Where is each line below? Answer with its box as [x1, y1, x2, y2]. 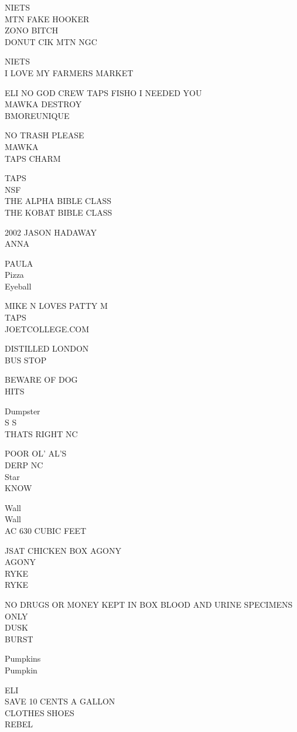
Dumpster [5, 404, 40, 417]
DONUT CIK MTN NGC [5, 35, 97, 47]
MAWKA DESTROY [5, 98, 82, 110]
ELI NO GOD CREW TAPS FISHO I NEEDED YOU [5, 86, 202, 98]
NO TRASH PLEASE [5, 129, 84, 141]
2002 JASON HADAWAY [5, 226, 97, 238]
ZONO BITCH [5, 24, 59, 36]
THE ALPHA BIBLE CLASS [5, 195, 111, 207]
